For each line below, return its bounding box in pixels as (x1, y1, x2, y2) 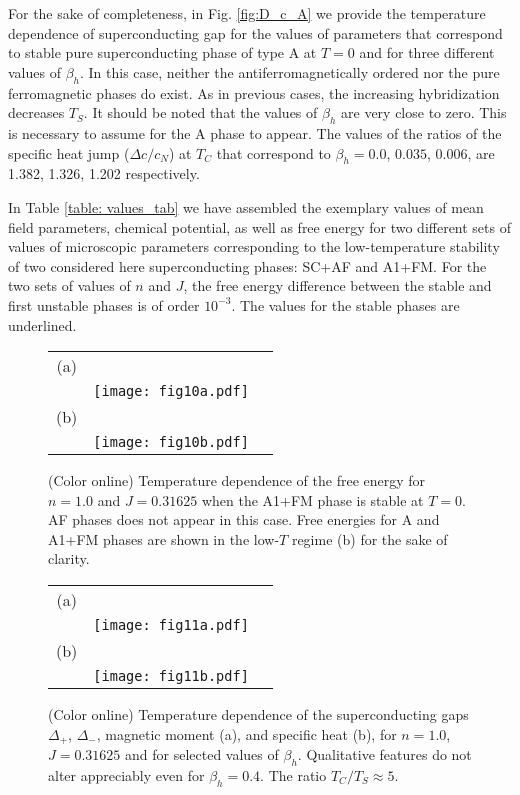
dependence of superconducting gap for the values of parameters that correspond (8, 22, 503, 43)
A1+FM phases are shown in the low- (48, 528, 280, 549)
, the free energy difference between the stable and (183, 275, 492, 296)
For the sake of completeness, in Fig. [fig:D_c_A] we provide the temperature (8, 3, 486, 23)
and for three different (359, 42, 495, 63)
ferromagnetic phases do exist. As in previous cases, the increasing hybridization (8, 82, 500, 103)
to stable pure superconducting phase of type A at (8, 42, 317, 63)
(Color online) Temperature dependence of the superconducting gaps (48, 704, 469, 725)
